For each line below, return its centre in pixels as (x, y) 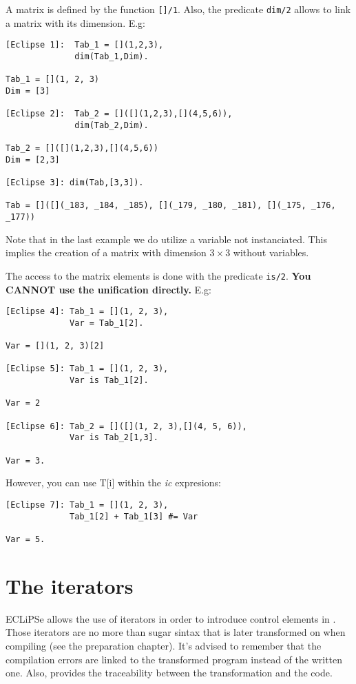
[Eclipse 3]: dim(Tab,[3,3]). (75, 183)
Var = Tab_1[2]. (107, 323)
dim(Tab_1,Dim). (112, 56)
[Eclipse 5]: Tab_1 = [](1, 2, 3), (87, 369)
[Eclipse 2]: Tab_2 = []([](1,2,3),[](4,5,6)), (119, 114)
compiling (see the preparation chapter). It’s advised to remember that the (164, 645)
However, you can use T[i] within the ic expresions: (113, 483)
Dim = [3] (28, 91)
